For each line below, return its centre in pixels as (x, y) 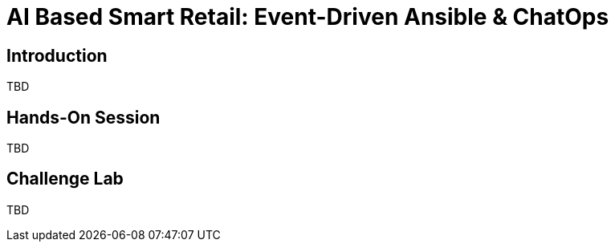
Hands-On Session (83, 117)
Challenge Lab (65, 179)
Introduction (57, 55)
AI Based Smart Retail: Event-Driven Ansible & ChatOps (308, 17)
